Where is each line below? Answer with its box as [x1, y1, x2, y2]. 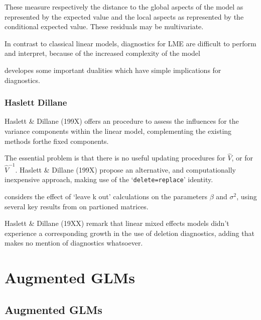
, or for [231, 152, 253, 163]
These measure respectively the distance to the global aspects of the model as [5, 2, 243, 12]
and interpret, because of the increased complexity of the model [5, 48, 200, 58]
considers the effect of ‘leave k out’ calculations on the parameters [5, 191, 208, 201]
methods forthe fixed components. [5, 135, 109, 146]
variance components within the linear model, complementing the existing [5, 125, 232, 136]
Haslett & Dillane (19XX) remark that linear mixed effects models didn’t [5, 218, 229, 228]
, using [236, 191, 257, 201]
